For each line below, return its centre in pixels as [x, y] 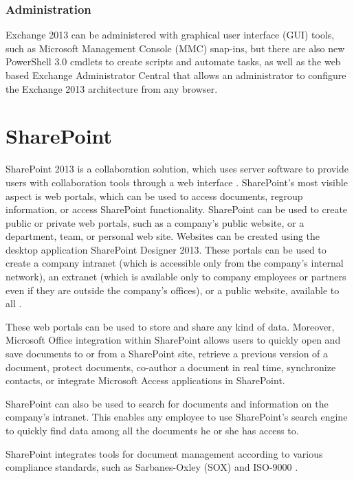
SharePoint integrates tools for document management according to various [164, 453]
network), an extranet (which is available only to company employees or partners [176, 277]
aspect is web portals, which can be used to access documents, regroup [154, 196]
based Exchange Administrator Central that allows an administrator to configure [176, 75]
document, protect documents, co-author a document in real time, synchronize [171, 367]
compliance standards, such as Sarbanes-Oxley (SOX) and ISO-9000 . [152, 467]
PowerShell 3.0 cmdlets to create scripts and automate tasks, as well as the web [173, 62]
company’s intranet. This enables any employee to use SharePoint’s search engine [177, 417]
